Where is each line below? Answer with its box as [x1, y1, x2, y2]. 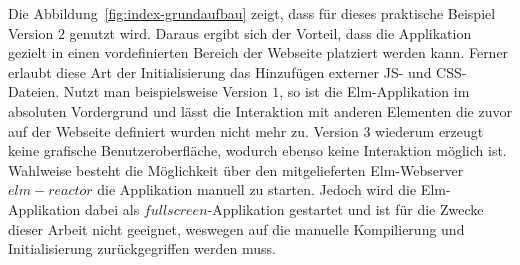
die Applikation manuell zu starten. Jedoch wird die [97, 179, 417, 200]
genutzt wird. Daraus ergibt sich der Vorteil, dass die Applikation [69, 22, 472, 43]
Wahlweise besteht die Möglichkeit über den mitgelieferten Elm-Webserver [8, 159, 464, 180]
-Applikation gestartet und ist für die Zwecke [207, 198, 484, 219]
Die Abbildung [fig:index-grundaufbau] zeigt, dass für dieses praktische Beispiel [8, 3, 496, 23]
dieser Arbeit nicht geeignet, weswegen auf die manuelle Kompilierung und [8, 218, 465, 239]
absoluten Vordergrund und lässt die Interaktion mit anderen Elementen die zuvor [8, 100, 512, 121]
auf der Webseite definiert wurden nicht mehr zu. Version [8, 120, 359, 141]
